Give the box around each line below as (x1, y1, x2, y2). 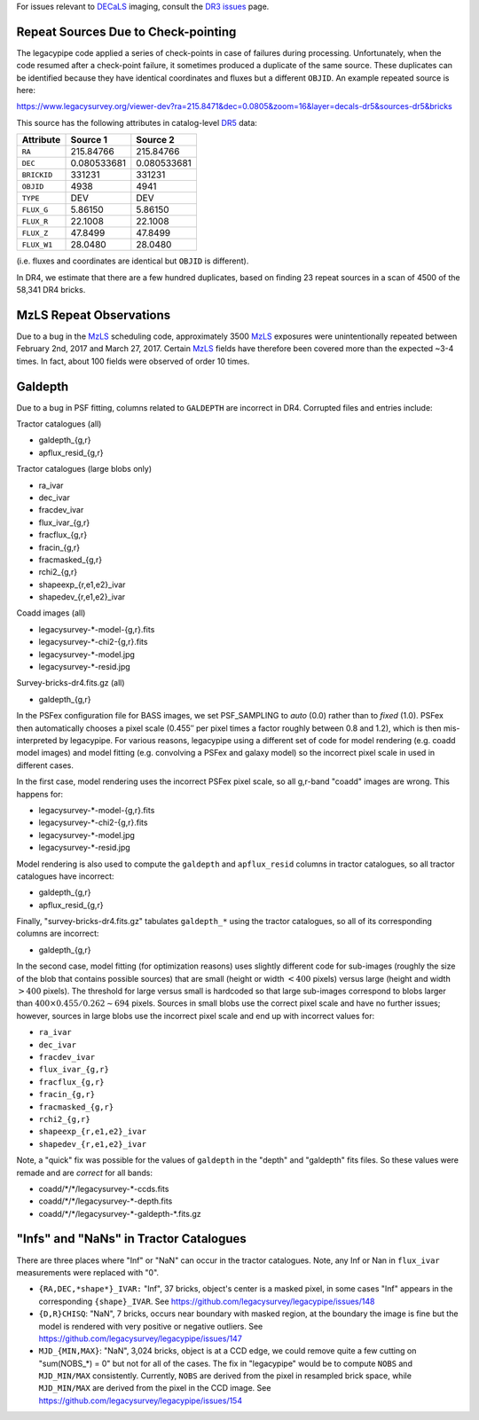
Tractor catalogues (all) (16, 419, 102, 429)
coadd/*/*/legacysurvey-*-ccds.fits (38, 1183, 169, 1194)
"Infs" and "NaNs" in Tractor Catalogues (16, 1231, 247, 1246)
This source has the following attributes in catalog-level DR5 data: (16, 117, 257, 128)
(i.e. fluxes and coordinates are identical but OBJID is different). (16, 255, 249, 266)
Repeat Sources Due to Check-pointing (16, 24, 237, 39)
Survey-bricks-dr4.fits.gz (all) (16, 678, 125, 688)
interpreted (16, 735, 58, 745)
